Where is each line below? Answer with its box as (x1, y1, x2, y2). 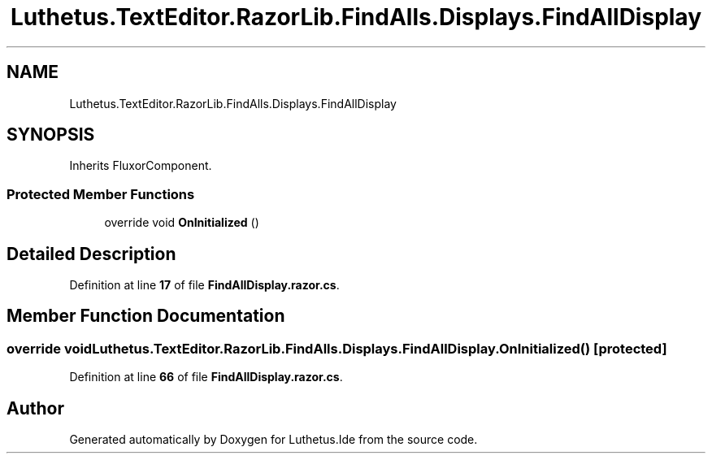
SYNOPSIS (7, 124, 95, 145)
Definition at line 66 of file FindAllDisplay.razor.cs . (69, 370, 343, 384)
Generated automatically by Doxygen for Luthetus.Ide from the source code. (69, 432, 478, 447)
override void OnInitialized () (104, 215, 259, 230)
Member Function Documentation (7, 306, 285, 327)
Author (7, 397, 64, 419)
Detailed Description (7, 243, 176, 264)
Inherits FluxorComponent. (69, 158, 212, 173)
